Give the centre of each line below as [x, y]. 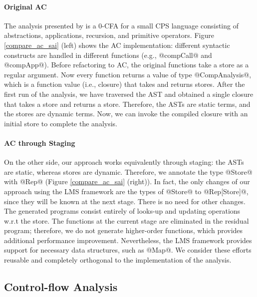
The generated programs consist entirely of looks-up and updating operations [122, 211]
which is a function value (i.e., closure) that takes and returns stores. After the [125, 84]
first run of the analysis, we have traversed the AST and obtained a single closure [129, 94]
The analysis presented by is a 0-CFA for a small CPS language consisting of [121, 25]
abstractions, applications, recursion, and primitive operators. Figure [109, 35]
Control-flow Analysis [61, 287]
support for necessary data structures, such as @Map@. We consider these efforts [128, 250]
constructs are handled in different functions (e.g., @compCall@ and [108, 55]
